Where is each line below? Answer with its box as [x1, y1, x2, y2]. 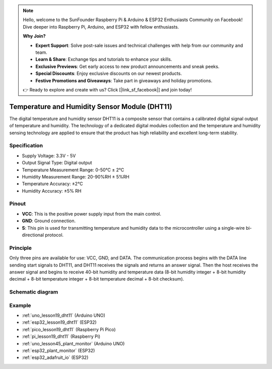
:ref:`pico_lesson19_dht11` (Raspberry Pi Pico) [22, 326, 116, 332]
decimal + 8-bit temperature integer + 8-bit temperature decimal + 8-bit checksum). [9, 276, 184, 282]
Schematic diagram [9, 289, 58, 296]
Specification [9, 142, 43, 149]
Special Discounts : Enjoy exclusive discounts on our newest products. [35, 70, 182, 76]
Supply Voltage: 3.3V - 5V [22, 152, 76, 158]
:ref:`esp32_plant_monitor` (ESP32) [22, 347, 95, 353]
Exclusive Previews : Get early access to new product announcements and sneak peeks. [35, 63, 220, 69]
